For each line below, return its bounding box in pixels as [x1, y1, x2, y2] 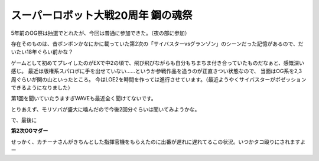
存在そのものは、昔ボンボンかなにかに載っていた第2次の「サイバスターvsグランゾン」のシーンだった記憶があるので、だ [11, 40, 304, 47]
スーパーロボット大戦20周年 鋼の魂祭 [11, 9, 193, 22]
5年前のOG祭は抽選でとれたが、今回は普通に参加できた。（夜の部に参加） [11, 29, 190, 37]
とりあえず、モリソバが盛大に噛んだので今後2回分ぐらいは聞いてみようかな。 [11, 106, 200, 113]
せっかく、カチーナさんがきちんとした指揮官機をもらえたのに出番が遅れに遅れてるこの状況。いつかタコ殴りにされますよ [11, 138, 306, 145]
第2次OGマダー [11, 127, 48, 134]
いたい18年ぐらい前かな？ [11, 48, 74, 55]
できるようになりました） [11, 84, 73, 91]
